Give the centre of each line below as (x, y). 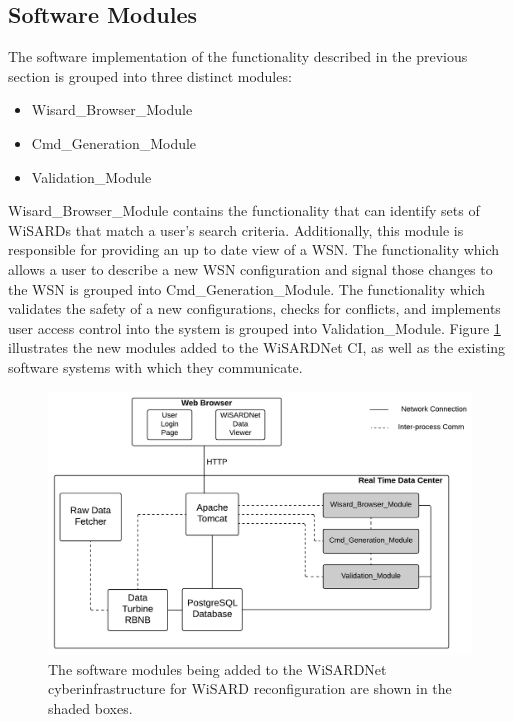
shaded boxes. (90, 708)
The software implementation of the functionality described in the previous (238, 56)
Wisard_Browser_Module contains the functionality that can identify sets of (244, 210)
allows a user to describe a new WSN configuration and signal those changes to (250, 268)
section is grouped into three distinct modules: (150, 75)
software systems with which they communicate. (155, 366)
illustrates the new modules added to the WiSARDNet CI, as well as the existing (257, 347)
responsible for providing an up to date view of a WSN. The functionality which (254, 249)
